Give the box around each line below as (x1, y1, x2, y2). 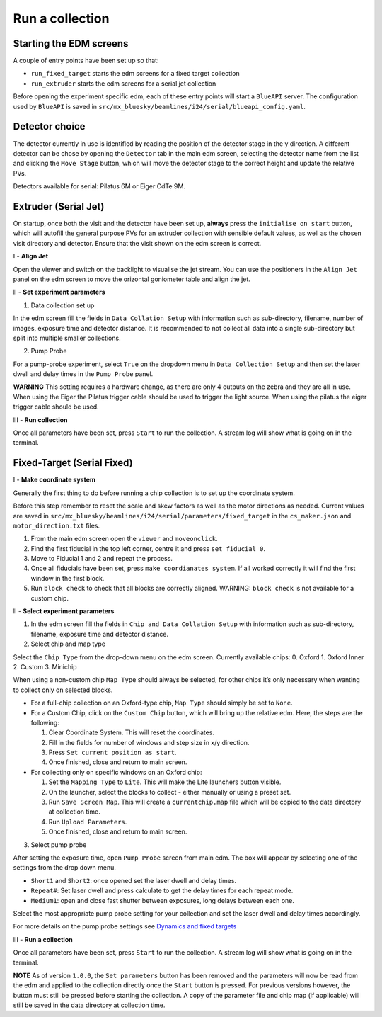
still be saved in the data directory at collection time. (13, 1001, 166, 1009)
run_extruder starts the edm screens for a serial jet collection (30, 79, 216, 88)
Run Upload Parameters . (48, 817, 127, 826)
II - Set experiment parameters (13, 288, 105, 297)
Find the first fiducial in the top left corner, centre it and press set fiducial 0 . (30, 544, 265, 552)
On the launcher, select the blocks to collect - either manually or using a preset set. (48, 788, 291, 796)
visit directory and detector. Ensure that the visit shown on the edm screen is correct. (13, 239, 262, 247)
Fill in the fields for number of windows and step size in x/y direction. (48, 738, 250, 746)
